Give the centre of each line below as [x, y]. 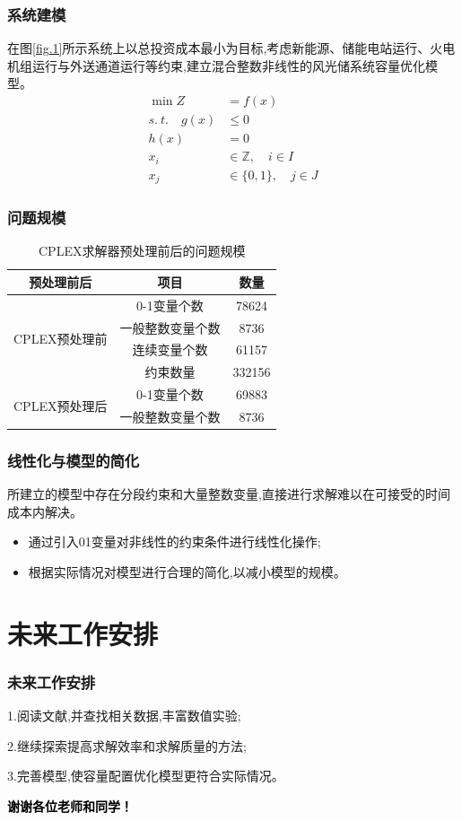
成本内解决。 [45, 511]
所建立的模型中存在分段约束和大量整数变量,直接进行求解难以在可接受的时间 [229, 494]
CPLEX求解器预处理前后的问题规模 [142, 251]
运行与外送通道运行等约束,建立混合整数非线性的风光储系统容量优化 [228, 65]
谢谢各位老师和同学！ [70, 806]
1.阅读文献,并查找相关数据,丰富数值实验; [124, 716]
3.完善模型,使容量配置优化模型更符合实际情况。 [146, 776]
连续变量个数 [170, 349]
